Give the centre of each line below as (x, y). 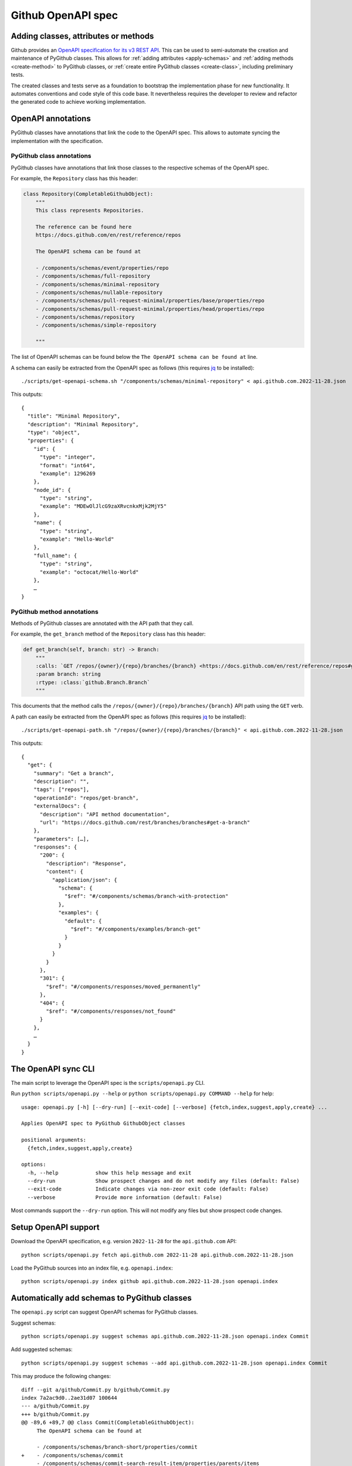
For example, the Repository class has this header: (74, 178)
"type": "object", (54, 432)
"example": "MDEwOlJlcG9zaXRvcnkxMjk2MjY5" (103, 506)
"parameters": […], (61, 839)
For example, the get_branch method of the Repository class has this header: (108, 634)
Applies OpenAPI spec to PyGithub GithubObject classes (103, 1124)
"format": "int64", (68, 465)
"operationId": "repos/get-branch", (86, 798)
